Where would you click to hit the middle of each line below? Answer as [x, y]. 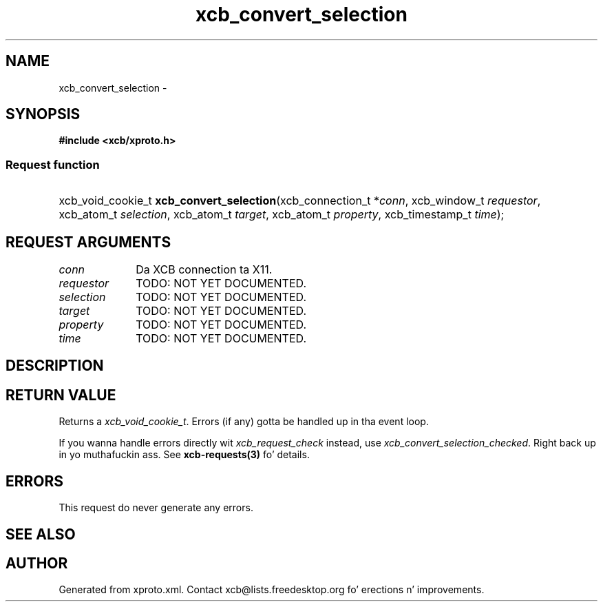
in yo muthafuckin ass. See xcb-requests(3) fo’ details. [184, 455]
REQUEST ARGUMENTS [88, 242]
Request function [53, 164]
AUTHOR [37, 563]
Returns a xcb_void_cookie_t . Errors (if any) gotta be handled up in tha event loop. [244, 422]
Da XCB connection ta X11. [204, 270]
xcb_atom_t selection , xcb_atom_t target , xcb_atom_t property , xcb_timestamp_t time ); [282, 215]
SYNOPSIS [43, 114]
